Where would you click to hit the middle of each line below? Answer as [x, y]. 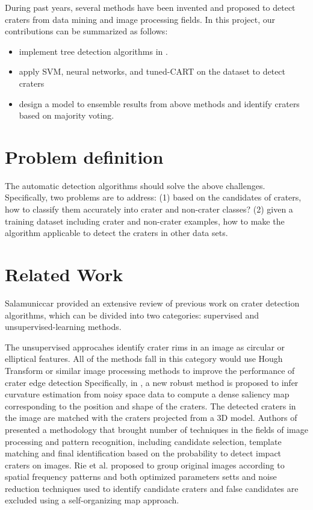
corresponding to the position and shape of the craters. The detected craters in [150, 406]
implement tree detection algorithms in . [93, 51]
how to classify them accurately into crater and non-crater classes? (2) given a [149, 209]
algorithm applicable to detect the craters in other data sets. [116, 233]
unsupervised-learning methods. [63, 327]
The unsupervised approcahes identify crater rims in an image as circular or [145, 347]
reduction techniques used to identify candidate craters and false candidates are [152, 488]
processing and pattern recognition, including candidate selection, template [143, 441]
